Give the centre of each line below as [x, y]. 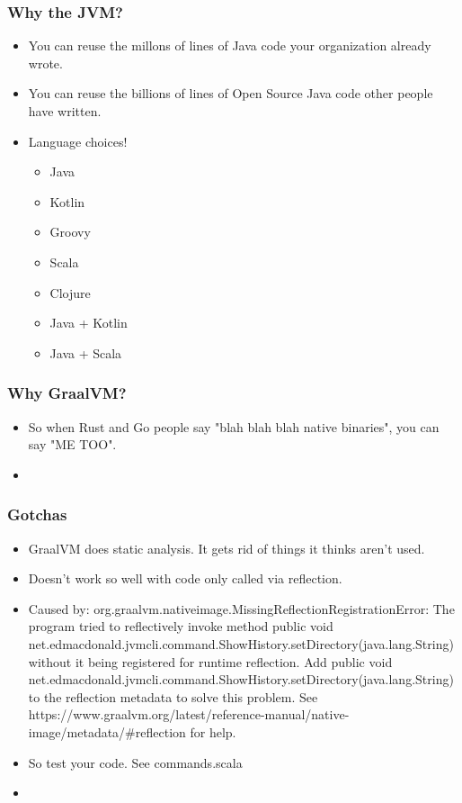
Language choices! [78, 141]
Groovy [70, 232]
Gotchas [37, 514]
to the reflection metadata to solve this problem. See [173, 696]
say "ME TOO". [72, 444]
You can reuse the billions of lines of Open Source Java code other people [231, 93]
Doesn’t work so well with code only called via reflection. [185, 578]
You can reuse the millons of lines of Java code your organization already [230, 45]
